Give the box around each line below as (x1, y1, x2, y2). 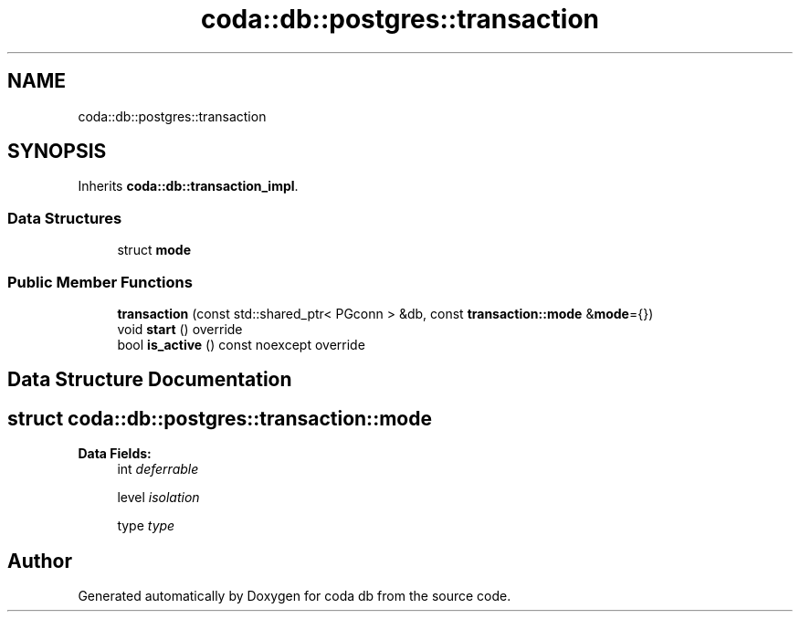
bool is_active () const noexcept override (117, 336, 365, 352)
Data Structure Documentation (7, 368, 292, 392)
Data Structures (7, 208, 122, 227)
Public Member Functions (7, 272, 193, 291)
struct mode (117, 242, 191, 258)
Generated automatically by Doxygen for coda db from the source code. (78, 588, 511, 604)
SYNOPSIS (7, 140, 107, 163)
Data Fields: (78, 446, 152, 462)
